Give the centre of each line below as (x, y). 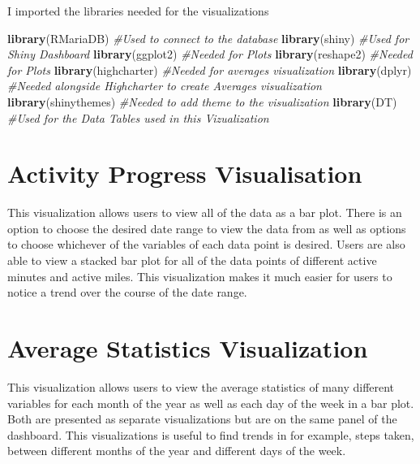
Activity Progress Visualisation (185, 173)
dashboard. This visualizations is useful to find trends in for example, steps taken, (211, 434)
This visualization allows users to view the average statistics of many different (201, 386)
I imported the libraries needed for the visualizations (138, 11)
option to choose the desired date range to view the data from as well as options (207, 228)
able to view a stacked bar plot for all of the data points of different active (192, 260)
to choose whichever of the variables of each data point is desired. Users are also (206, 244)
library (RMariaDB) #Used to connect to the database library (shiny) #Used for (208, 38)
